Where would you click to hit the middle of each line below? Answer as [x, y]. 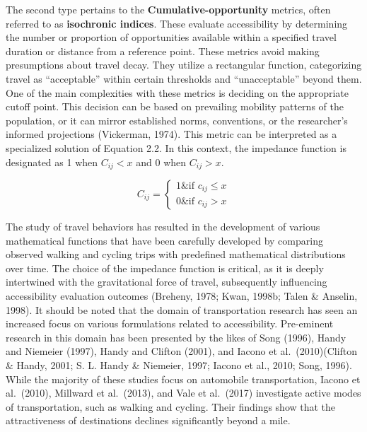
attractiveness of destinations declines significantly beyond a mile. [148, 420]
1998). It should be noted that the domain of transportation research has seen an [182, 309]
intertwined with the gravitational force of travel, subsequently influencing [167, 282]
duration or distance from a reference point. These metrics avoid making [163, 51]
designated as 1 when [52, 162]
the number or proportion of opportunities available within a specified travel [171, 37]
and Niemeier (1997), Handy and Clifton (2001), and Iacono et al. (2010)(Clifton [182, 351]
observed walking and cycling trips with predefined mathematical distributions [176, 254]
